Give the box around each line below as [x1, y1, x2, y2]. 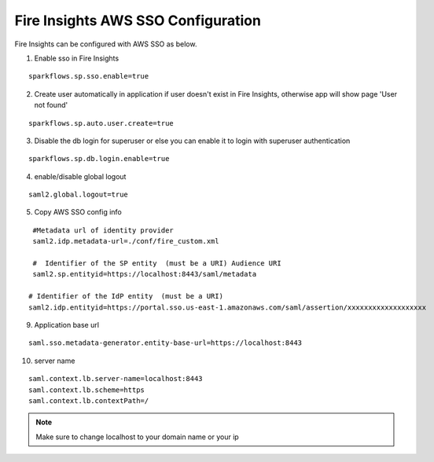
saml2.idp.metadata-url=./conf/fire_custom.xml [32, 236, 219, 246]
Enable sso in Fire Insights [34, 53, 120, 63]
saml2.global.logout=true [28, 190, 129, 200]
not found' [34, 101, 68, 110]
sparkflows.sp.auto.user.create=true [28, 119, 175, 127]
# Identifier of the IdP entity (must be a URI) [28, 291, 224, 301]
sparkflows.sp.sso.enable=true [28, 71, 149, 81]
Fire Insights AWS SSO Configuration [14, 12, 261, 29]
